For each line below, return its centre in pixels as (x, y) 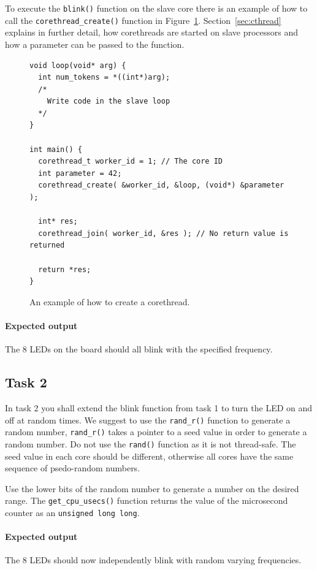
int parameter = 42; (80, 173)
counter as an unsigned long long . (72, 512)
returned (47, 245)
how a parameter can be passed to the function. (95, 44)
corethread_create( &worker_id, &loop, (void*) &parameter (161, 185)
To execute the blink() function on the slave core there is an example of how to (156, 8)
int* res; (58, 222)
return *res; (65, 269)
